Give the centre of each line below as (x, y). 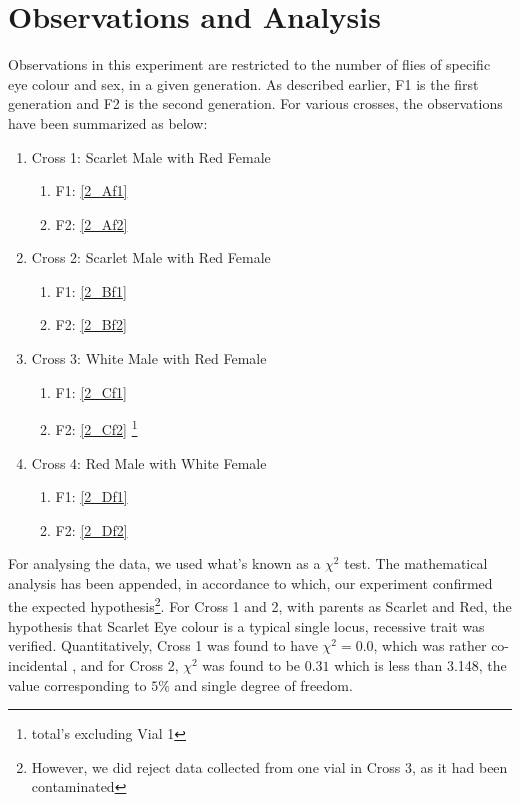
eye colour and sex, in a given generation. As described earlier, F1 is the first (243, 83)
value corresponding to (77, 684)
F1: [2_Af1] (91, 190)
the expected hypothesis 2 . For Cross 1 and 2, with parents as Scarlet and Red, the (260, 605)
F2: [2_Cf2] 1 (96, 427)
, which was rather (430, 645)
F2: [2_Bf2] (91, 324)
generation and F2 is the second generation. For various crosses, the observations (255, 103)
